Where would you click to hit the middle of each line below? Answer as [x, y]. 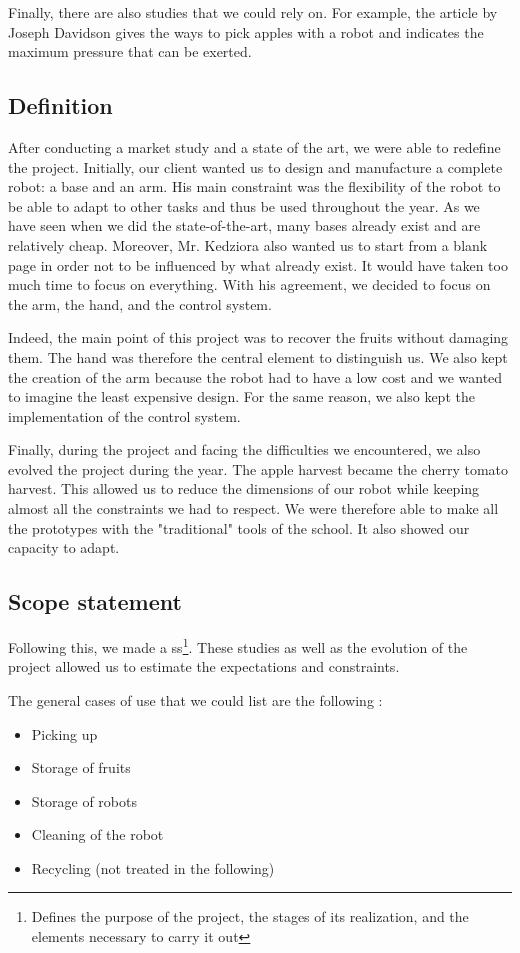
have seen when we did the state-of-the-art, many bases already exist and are [244, 225]
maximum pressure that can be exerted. [130, 51]
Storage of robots [84, 800]
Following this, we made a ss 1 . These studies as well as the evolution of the [238, 645]
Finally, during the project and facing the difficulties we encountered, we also [244, 449]
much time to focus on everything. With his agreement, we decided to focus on [249, 284]
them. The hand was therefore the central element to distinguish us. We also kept [258, 356]
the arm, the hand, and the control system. [140, 303]
